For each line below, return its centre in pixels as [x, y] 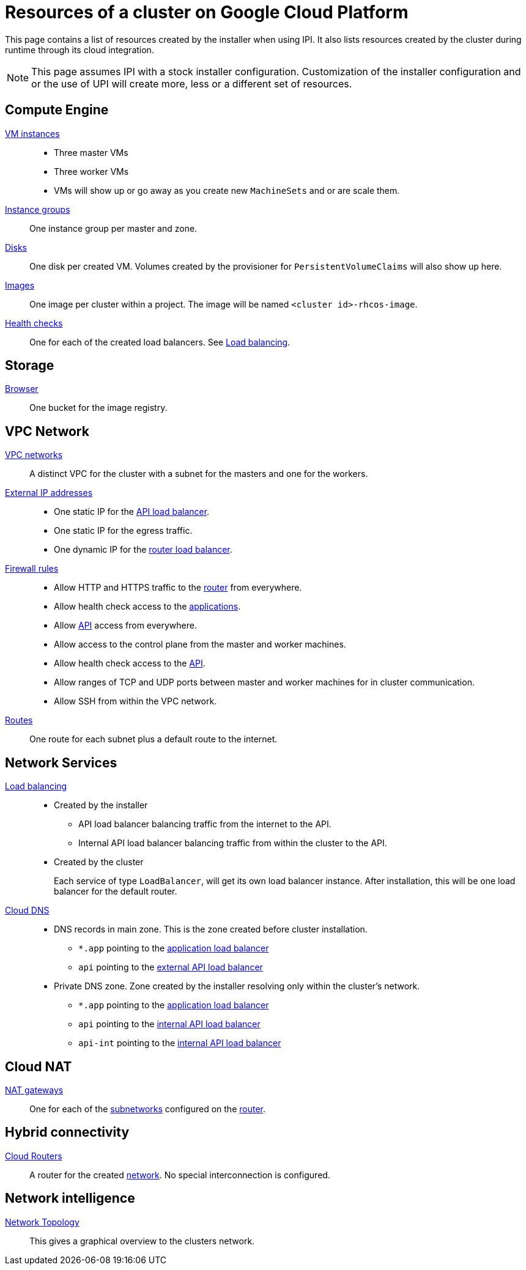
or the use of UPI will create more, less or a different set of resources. [192, 83]
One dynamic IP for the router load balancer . [143, 550]
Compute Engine [57, 110]
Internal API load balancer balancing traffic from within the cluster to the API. [233, 843]
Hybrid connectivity [67, 1132]
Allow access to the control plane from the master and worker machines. [200, 644]
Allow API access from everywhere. [125, 626]
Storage [30, 366]
